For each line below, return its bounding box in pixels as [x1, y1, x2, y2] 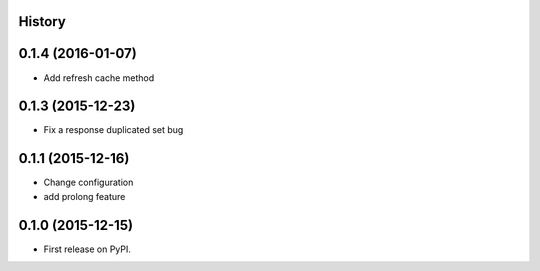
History [18, 13, 67, 30]
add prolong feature [43, 190, 126, 202]
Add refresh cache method [43, 71, 155, 84]
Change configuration [43, 176, 134, 189]
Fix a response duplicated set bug [43, 124, 184, 136]
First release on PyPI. [43, 243, 132, 255]
